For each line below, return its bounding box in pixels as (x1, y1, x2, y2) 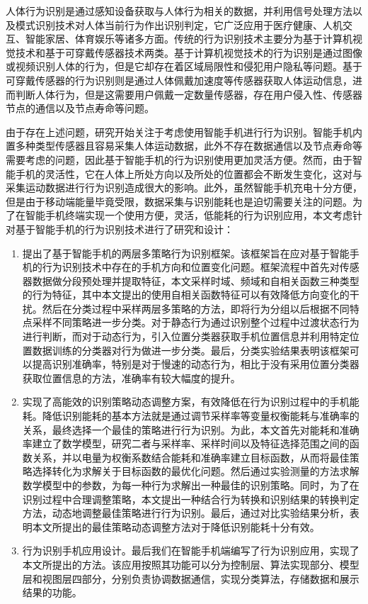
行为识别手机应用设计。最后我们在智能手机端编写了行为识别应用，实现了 (22, 543, 360, 558)
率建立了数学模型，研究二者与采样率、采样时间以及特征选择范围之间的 (22, 436, 350, 451)
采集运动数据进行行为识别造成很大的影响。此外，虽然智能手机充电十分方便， (6, 180, 362, 195)
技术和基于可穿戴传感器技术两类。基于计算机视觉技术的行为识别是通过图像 (15, 45, 362, 60)
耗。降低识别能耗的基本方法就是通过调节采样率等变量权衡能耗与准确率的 (22, 408, 360, 423)
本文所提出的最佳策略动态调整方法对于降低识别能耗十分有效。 (32, 519, 320, 534)
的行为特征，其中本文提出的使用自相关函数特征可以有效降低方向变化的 (22, 287, 350, 302)
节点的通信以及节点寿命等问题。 (6, 101, 154, 116)
